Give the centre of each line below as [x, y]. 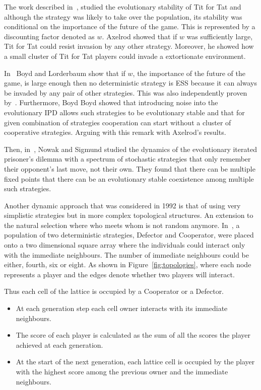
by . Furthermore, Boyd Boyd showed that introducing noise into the [111, 102]
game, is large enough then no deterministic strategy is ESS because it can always [131, 83]
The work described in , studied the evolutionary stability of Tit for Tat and [123, 7]
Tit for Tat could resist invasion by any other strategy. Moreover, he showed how [129, 46]
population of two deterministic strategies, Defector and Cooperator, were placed [129, 235]
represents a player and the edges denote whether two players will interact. [119, 274]
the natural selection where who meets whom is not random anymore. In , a [122, 225]
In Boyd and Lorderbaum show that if [65, 73]
